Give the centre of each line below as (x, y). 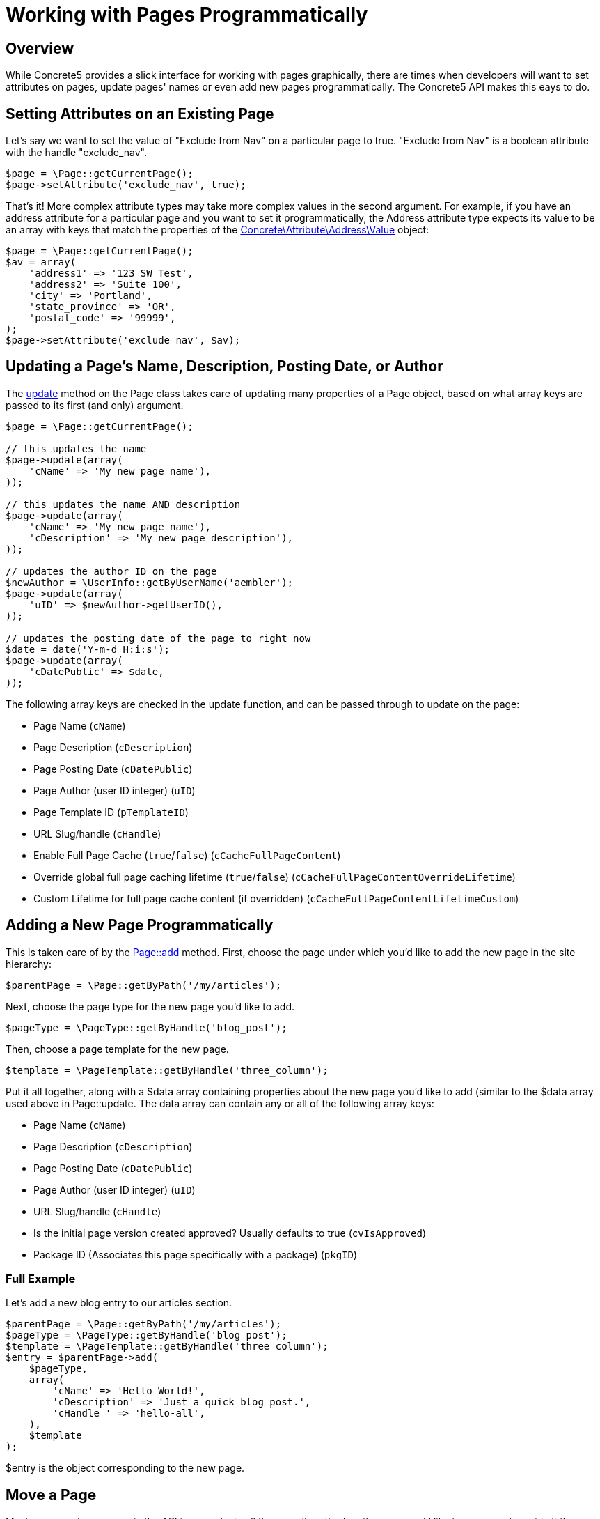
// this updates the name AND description (123, 504)
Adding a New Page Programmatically (140, 925)
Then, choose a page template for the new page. (117, 1049)
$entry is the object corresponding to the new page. (125, 1468)
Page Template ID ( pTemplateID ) (111, 812)
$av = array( (41, 262)
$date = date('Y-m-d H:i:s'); (88, 649)
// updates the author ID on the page (111, 571)
